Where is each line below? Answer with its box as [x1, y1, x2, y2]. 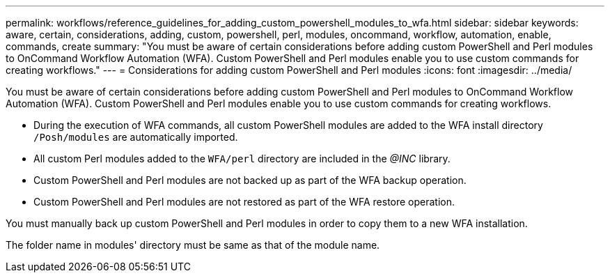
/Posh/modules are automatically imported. [33, 131, 238, 143]
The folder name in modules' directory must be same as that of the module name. [6, 239, 380, 251]
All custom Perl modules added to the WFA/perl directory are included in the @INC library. [33, 153, 451, 164]
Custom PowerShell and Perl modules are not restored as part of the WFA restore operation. [33, 196, 455, 208]
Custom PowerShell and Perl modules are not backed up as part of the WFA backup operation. [33, 174, 467, 186]
